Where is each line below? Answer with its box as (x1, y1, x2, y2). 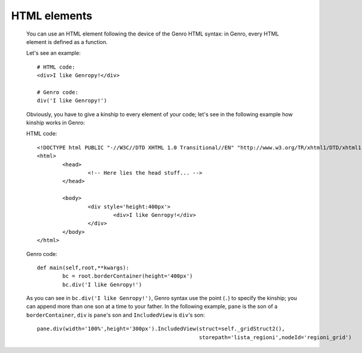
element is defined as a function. (26, 38, 108, 45)
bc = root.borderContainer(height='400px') (62, 273, 193, 280)
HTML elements (11, 9, 93, 22)
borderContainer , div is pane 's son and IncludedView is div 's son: (26, 311, 205, 319)
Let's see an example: (26, 49, 81, 57)
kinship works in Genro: (26, 119, 85, 127)
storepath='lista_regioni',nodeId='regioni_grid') (198, 334, 352, 340)
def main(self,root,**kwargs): (37, 264, 130, 271)
